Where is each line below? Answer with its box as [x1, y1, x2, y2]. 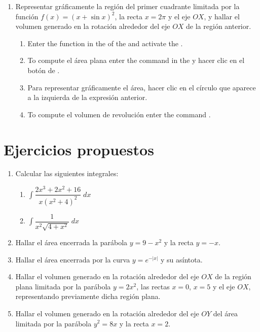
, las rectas [136, 281, 170, 291]
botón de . [27, 64, 60, 75]
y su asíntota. [161, 254, 203, 264]
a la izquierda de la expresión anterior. [27, 92, 147, 103]
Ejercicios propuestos [4, 139, 154, 159]
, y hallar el [204, 11, 240, 21]
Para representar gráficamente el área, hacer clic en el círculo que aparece [27, 82, 256, 92]
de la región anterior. [186, 21, 251, 31]
